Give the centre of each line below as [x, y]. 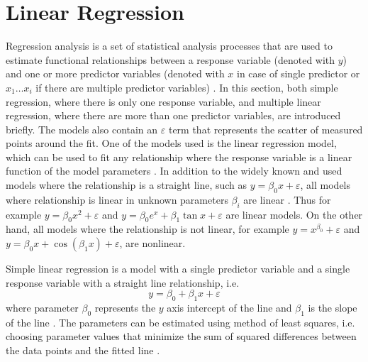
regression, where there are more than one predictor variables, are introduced [173, 115]
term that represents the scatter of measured [266, 129]
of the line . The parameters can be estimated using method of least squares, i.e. [180, 322]
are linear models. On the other [294, 214]
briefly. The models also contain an [82, 129]
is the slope [333, 308]
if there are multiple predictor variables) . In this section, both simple [187, 87]
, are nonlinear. [152, 243]
